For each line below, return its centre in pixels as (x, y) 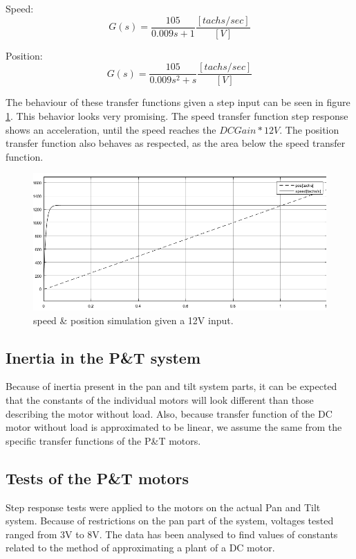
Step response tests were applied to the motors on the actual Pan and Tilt (163, 507)
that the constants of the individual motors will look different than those (160, 399)
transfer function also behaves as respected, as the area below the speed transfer (176, 143)
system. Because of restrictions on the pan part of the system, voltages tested (170, 521)
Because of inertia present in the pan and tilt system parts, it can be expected (171, 386)
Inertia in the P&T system (103, 357)
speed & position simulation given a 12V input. (133, 320)
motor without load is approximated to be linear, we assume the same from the (174, 427)
